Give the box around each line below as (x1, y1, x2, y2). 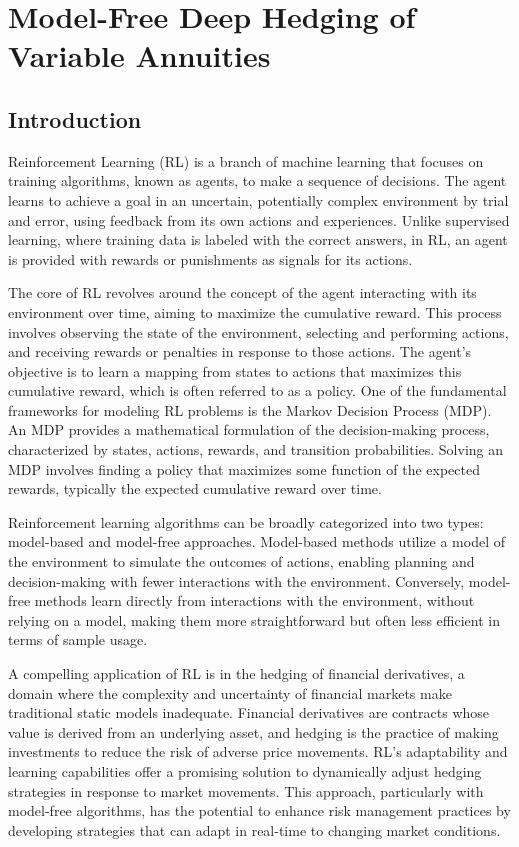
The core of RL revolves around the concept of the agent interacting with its (8, 282, 477, 303)
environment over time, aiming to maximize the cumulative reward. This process (8, 301, 502, 322)
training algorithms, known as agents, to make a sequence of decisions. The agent (8, 170, 507, 191)
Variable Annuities (8, 35, 271, 76)
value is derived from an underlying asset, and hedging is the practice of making (8, 721, 499, 742)
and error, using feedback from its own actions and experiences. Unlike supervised (8, 209, 510, 230)
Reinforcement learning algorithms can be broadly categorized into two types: (8, 511, 484, 532)
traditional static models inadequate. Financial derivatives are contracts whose (8, 702, 490, 723)
